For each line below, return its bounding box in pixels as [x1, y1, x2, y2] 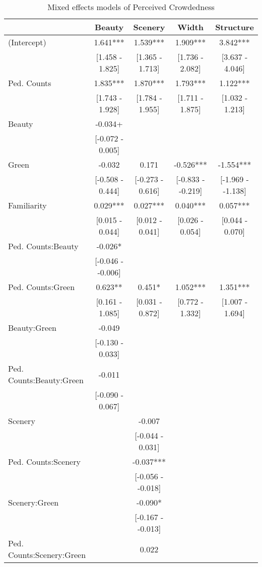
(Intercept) [8, 36, 46, 48]
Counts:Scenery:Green [8, 549, 86, 560]
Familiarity [8, 199, 47, 211]
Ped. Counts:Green [8, 281, 75, 293]
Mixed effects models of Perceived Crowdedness [47, 1, 215, 13]
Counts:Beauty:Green [8, 374, 84, 386]
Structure [215, 21, 254, 33]
